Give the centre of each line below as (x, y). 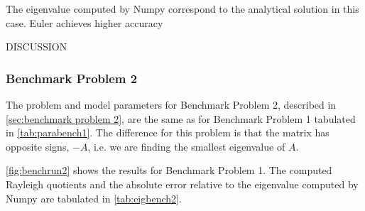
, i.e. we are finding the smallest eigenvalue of (186, 146)
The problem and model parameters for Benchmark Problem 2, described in (171, 104)
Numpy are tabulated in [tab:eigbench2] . (94, 198)
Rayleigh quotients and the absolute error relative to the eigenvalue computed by (182, 184)
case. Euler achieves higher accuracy (85, 22)
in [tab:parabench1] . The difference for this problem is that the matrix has (168, 132)
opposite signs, (38, 146)
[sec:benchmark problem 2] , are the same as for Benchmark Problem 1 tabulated (181, 118)
